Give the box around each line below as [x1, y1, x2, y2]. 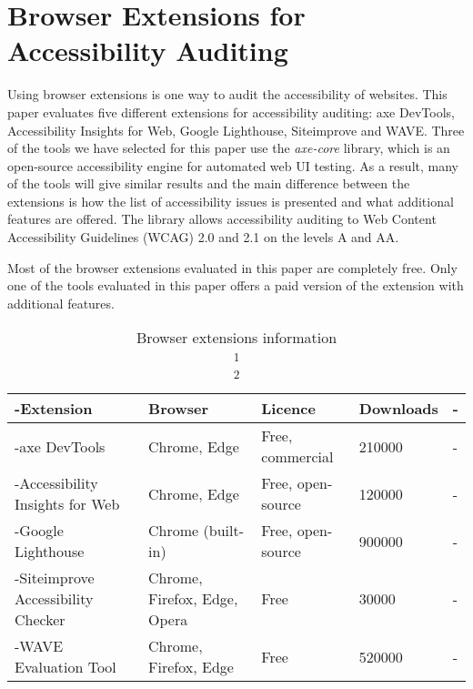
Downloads [358, 398, 438, 420]
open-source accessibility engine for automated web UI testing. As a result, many [7, 156, 458, 175]
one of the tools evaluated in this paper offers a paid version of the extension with [7, 276, 464, 295]
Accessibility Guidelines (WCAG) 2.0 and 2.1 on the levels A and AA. [7, 228, 399, 247]
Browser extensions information [136, 327, 337, 349]
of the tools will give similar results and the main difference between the [7, 174, 410, 193]
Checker [15, 609, 65, 631]
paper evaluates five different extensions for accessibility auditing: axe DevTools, [7, 102, 455, 121]
